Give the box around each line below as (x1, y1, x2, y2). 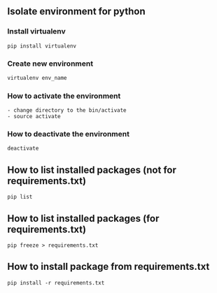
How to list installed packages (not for (7, 164, 176, 176)
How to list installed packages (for (7, 213, 160, 224)
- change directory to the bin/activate (7, 107, 127, 114)
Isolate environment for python (7, 6, 146, 17)
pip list (7, 194, 33, 201)
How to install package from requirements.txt (7, 261, 210, 273)
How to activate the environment (7, 91, 121, 101)
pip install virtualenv (7, 42, 77, 50)
